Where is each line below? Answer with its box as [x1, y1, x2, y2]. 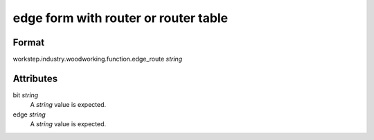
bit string [12, 90, 39, 99]
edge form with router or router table [12, 10, 229, 26]
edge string [12, 110, 46, 119]
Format [12, 37, 45, 48]
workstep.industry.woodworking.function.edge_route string [12, 55, 183, 63]
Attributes [12, 72, 58, 84]
